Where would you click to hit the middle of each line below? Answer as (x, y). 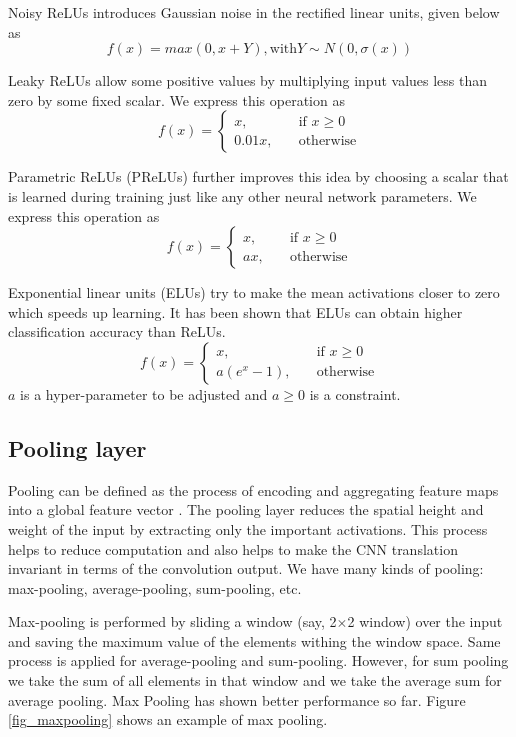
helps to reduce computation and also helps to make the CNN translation (233, 548)
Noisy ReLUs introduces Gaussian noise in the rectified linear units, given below (254, 12)
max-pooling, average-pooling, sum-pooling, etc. (155, 587)
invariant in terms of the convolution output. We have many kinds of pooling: (246, 568)
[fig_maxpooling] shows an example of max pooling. (168, 719)
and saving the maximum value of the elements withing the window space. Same (254, 640)
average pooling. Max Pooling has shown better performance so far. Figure (237, 699)
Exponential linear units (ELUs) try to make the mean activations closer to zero (254, 292)
